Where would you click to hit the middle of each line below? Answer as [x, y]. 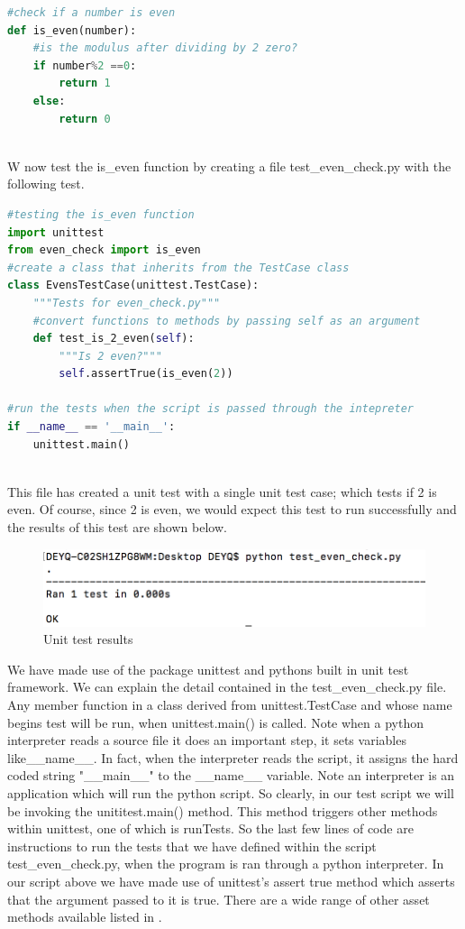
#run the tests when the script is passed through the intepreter [211, 409]
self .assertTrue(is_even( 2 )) [146, 374]
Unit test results [88, 639]
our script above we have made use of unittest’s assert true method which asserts [231, 881]
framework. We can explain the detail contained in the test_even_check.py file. [227, 687]
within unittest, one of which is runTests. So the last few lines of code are [210, 828]
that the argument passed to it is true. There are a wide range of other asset [219, 899]
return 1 [85, 83]
